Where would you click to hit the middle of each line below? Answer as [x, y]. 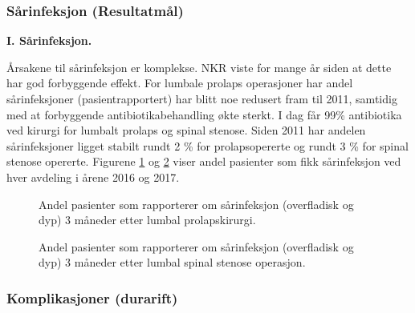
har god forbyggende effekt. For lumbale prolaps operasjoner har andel [180, 83]
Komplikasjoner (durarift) [92, 297]
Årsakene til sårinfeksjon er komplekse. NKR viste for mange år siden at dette [199, 67]
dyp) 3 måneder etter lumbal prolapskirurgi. [147, 220]
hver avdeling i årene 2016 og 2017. [93, 177]
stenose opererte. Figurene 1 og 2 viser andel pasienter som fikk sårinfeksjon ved [204, 161]
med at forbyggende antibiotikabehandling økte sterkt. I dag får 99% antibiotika [204, 114]
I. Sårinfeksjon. [49, 40]
